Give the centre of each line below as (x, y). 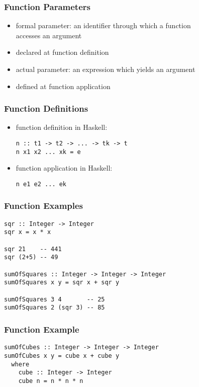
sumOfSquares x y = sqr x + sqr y (62, 283)
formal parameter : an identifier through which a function (103, 25)
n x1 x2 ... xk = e (48, 152)
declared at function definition (62, 52)
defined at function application (63, 86)
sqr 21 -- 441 (33, 249)
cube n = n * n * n (51, 381)
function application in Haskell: (64, 168)
